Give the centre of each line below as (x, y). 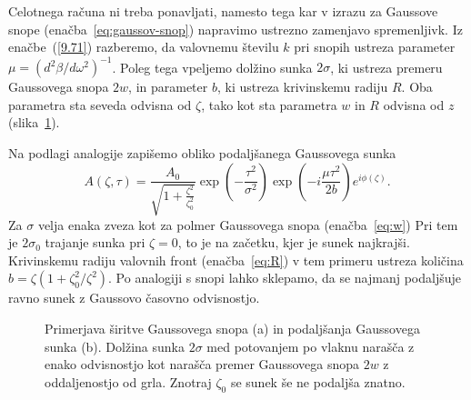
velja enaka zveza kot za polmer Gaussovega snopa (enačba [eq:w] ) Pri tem (248, 224)
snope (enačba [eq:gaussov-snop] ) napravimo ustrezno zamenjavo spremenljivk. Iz (235, 29)
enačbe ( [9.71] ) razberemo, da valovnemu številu (144, 47)
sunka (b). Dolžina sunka (115, 346)
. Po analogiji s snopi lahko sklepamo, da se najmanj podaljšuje (285, 278)
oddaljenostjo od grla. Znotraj (128, 381)
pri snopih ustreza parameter (375, 47)
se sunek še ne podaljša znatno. (318, 381)
